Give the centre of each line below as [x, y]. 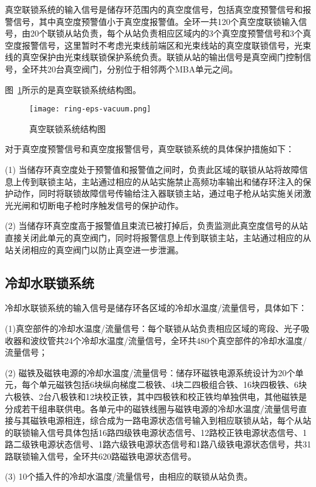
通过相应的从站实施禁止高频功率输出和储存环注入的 [200, 181]
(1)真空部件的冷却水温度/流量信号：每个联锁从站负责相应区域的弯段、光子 [153, 328]
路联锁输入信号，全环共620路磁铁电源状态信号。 [101, 456]
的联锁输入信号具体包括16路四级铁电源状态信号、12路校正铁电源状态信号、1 [156, 432]
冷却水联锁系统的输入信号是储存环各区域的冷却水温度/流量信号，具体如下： [156, 308]
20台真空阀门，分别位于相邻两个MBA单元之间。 [143, 68]
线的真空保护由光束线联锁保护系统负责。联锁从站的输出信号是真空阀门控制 [154, 57]
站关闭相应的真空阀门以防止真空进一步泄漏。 [94, 249]
